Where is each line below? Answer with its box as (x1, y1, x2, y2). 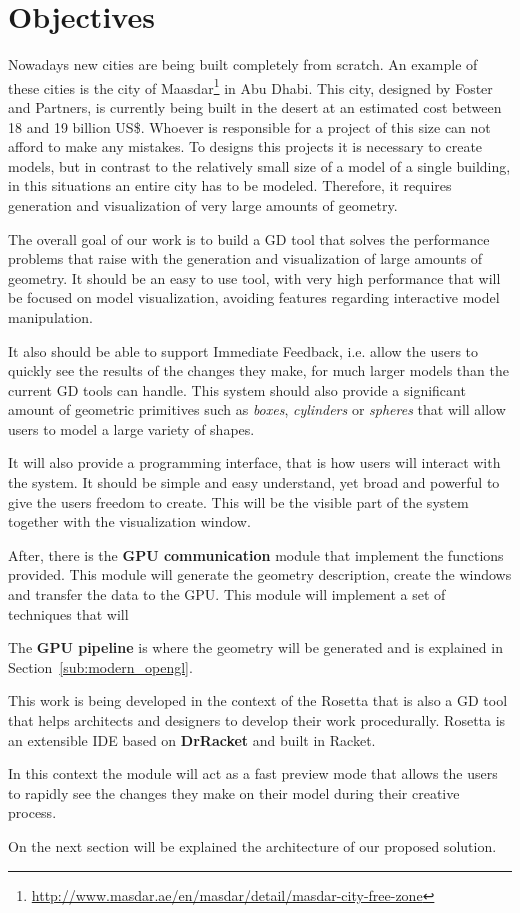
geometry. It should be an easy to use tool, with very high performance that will (8, 267, 501, 288)
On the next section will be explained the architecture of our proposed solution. (8, 835, 497, 856)
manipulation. (8, 306, 93, 327)
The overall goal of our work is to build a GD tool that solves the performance (8, 228, 490, 249)
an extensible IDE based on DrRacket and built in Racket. (8, 729, 376, 750)
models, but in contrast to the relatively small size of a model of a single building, (8, 155, 511, 176)
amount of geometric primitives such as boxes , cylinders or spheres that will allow (8, 399, 506, 420)
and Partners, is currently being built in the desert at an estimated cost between (8, 96, 502, 117)
